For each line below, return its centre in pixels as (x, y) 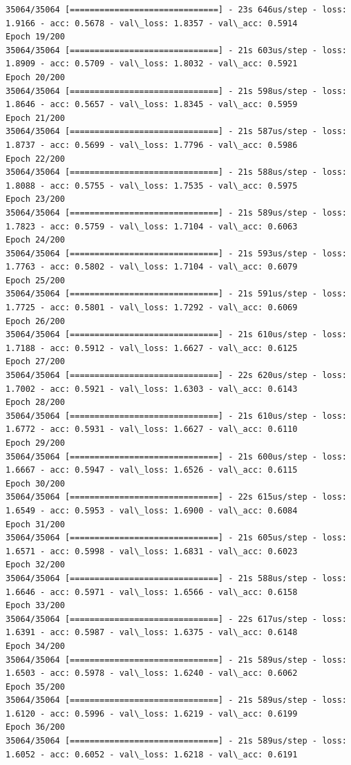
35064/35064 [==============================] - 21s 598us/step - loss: (176, 91)
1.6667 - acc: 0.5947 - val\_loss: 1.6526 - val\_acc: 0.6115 (152, 470)
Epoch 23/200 (35, 199)
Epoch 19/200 (35, 37)
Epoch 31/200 (35, 524)
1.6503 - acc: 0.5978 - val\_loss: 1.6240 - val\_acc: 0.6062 (152, 673)
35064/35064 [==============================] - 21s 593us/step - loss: (176, 253)
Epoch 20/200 (35, 77)
